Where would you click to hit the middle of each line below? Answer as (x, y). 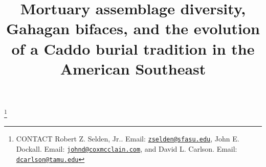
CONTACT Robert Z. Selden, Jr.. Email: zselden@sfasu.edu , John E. (128, 139)
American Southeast (133, 68)
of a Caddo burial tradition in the (133, 48)
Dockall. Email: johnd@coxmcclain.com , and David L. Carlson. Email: (127, 148)
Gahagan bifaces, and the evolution (133, 28)
